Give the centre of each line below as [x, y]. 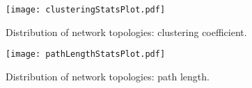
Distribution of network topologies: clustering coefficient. [126, 32]
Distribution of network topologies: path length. [108, 76]
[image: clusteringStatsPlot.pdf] [86, 10]
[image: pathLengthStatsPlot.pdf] [86, 54]
